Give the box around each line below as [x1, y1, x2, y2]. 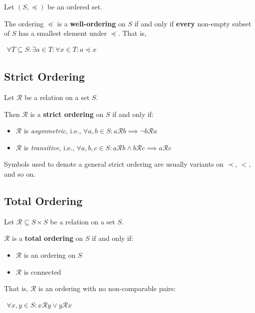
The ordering [4, 18, 44, 28]
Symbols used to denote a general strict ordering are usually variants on [4, 159, 224, 169]
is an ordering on [23, 249, 76, 260]
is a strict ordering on [30, 108, 104, 119]
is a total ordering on [12, 233, 83, 243]
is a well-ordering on [57, 18, 126, 28]
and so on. [4, 168, 36, 179]
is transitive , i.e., [23, 142, 75, 152]
